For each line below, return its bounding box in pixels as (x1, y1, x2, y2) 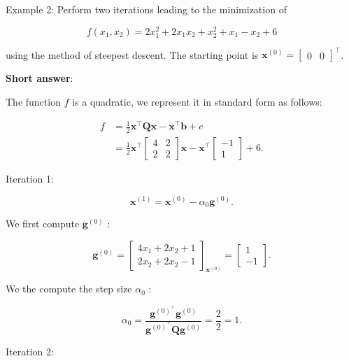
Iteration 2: (6, 344, 54, 358)
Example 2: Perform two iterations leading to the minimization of (6, 2, 287, 16)
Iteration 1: (6, 171, 54, 185)
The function (6, 94, 61, 108)
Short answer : (6, 71, 73, 85)
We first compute (6, 215, 80, 230)
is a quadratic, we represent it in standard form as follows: (72, 94, 322, 108)
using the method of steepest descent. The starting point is (6, 47, 259, 62)
